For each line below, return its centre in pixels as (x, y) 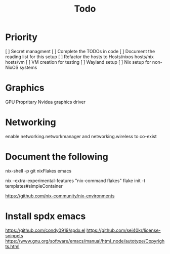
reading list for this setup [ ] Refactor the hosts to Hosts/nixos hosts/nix (80, 57)
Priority (22, 37)
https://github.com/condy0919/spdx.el (45, 230)
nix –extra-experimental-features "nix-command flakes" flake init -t (75, 181)
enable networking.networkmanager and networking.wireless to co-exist (81, 136)
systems (28, 67)
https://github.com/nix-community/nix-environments (60, 196)
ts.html (12, 246)
